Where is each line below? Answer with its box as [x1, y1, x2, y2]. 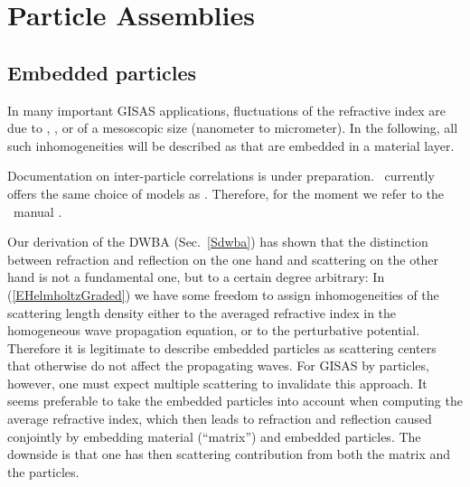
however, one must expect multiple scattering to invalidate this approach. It [7, 373, 428, 392]
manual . [13, 201, 62, 220]
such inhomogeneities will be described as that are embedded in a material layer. [7, 136, 455, 155]
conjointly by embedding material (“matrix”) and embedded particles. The [7, 426, 421, 445]
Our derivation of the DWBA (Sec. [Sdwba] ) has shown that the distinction [7, 232, 428, 251]
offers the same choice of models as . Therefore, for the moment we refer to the [7, 183, 445, 202]
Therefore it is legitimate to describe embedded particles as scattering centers [7, 338, 437, 357]
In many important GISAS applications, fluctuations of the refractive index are [7, 100, 446, 119]
